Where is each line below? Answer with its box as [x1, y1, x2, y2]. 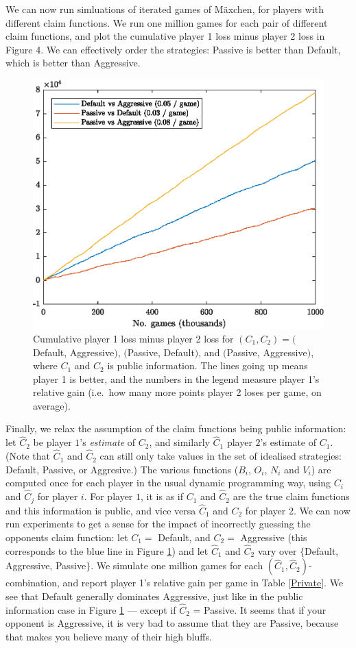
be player [33, 435, 72, 449]
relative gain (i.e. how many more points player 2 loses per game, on [33, 385, 322, 399]
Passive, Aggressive [226, 345, 307, 359]
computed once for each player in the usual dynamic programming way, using [5, 475, 331, 490]
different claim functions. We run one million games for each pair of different [5, 15, 328, 29]
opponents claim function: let [5, 529, 128, 544]
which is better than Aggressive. [5, 55, 141, 70]
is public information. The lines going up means [107, 358, 308, 373]
